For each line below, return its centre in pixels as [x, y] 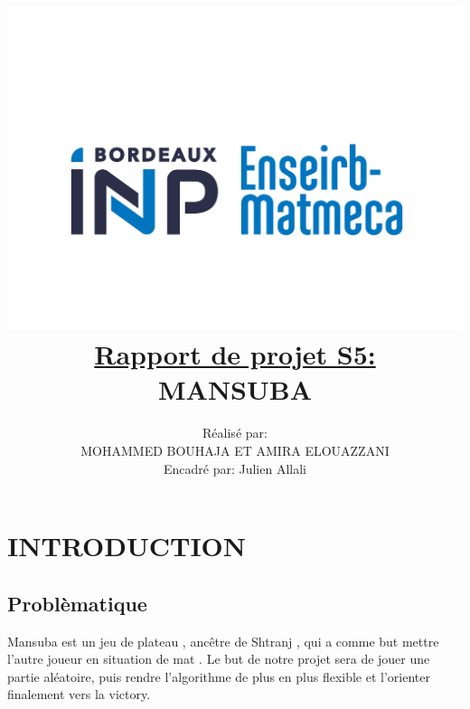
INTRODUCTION [127, 546]
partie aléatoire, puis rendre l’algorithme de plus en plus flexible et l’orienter [219, 676]
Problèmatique [77, 603]
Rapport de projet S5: [235, 354]
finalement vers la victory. [79, 694]
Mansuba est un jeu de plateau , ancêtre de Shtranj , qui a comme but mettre [223, 641]
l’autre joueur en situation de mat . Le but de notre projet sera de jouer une [219, 659]
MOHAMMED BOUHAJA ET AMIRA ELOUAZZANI [235, 450]
